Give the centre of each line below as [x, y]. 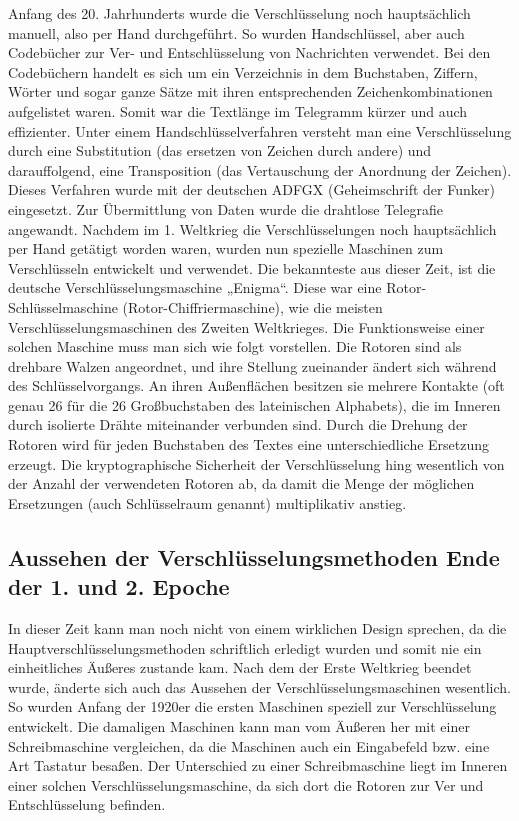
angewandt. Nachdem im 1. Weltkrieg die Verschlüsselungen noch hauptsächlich [252, 228]
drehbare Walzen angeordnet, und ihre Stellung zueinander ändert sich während [252, 365]
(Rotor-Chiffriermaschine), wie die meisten [252, 306]
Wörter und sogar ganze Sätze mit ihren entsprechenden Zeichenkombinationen [250, 91]
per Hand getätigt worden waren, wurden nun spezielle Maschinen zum [226, 248]
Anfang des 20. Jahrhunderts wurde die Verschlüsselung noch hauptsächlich [239, 13]
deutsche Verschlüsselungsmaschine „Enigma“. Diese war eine [195, 287]
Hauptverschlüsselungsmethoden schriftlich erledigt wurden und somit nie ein [245, 647]
